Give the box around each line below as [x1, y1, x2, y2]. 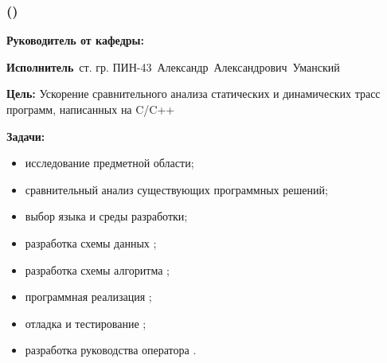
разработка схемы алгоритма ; [25, 261, 170, 278]
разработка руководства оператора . [25, 342, 197, 358]
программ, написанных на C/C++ [6, 101, 175, 117]
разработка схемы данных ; [25, 234, 157, 251]
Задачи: [6, 127, 45, 144]
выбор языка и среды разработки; [25, 208, 188, 224]
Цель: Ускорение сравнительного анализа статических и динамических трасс [6, 85, 381, 102]
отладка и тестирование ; [25, 314, 147, 331]
